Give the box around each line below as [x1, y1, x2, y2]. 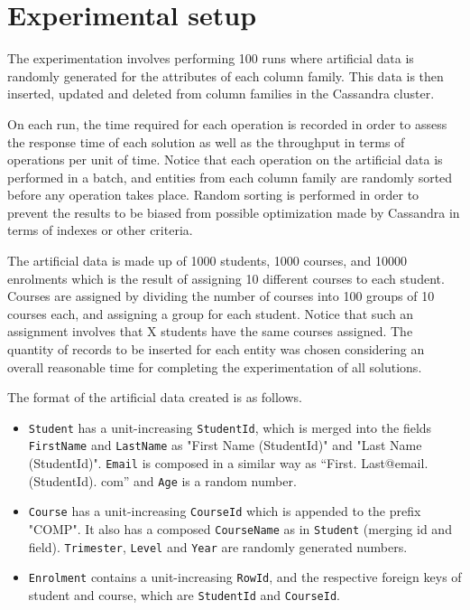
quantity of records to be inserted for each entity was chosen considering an [7, 340, 425, 359]
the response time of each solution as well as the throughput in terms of [7, 132, 405, 151]
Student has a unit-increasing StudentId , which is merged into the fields [28, 418, 432, 436]
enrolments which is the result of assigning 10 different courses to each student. [7, 268, 445, 287]
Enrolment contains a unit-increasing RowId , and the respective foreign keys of [28, 568, 462, 587]
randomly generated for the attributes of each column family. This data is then [7, 66, 444, 85]
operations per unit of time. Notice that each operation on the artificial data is [7, 150, 443, 169]
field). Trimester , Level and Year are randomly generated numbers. [28, 537, 408, 556]
